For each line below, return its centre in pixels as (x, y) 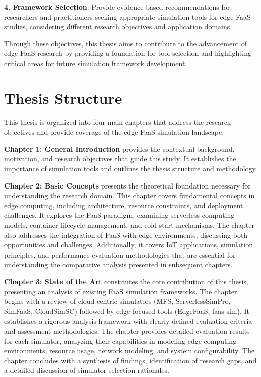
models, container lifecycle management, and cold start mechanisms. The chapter (129, 225)
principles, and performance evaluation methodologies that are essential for (120, 254)
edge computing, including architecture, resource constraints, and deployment (124, 205)
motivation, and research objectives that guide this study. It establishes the (120, 159)
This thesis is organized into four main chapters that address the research (118, 122)
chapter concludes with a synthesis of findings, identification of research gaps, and (130, 360)
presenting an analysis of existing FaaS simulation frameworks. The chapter (121, 291)
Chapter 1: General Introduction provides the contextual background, (119, 148)
